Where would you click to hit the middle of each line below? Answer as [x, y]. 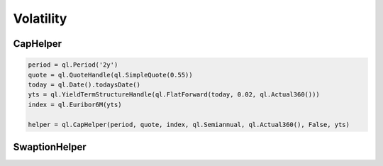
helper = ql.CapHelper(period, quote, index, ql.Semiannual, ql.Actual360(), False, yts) [189, 124]
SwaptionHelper [50, 146]
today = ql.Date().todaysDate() [84, 84]
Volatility [40, 18]
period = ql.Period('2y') [73, 65]
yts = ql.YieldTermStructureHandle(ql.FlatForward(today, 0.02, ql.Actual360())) [174, 95]
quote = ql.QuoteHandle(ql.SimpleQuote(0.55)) [110, 75]
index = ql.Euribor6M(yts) [75, 104]
